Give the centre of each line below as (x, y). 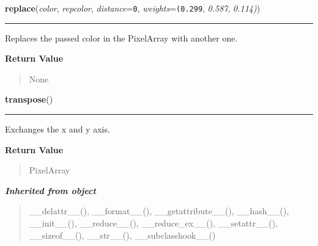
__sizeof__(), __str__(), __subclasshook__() (122, 235)
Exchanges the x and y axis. (57, 129)
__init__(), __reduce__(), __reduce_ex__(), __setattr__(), (153, 223)
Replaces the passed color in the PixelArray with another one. (121, 38)
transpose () (29, 99)
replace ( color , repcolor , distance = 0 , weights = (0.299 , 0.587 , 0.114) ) (133, 8)
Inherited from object (50, 190)
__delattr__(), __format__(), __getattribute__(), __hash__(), (159, 211)
